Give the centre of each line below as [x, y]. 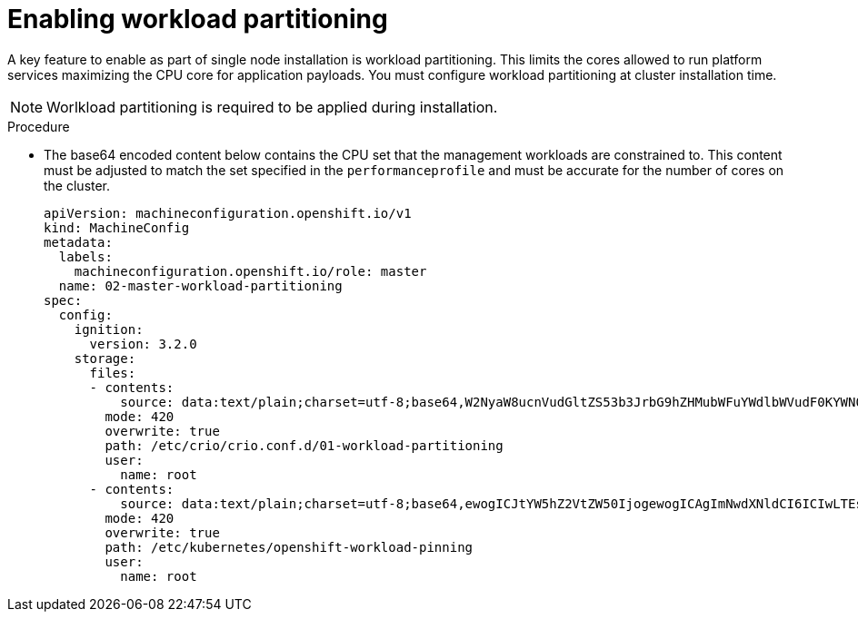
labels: [85, 256]
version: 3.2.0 [143, 344]
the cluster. [77, 185]
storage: [105, 358]
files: [113, 373]
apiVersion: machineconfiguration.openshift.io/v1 [228, 213]
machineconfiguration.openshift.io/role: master [250, 271]
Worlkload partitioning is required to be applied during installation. [272, 107]
